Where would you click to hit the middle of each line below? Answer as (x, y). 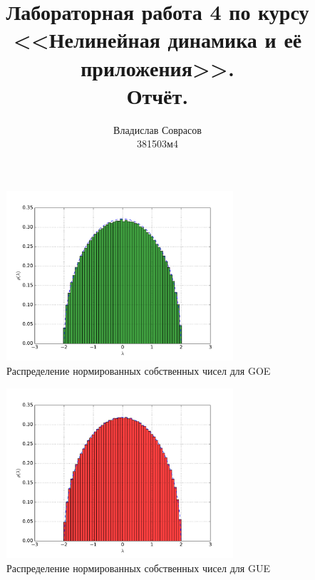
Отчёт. (157, 95)
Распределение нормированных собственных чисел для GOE (139, 370)
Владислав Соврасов (157, 129)
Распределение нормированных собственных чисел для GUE (138, 568)
